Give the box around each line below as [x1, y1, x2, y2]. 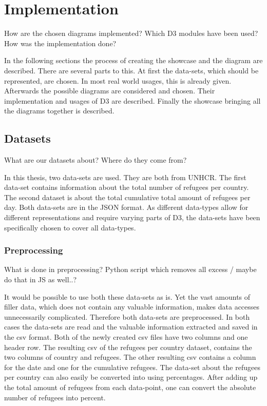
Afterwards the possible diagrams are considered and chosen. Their [4, 85, 215, 96]
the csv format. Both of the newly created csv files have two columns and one [4, 332, 248, 342]
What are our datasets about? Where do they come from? [4, 154, 187, 165]
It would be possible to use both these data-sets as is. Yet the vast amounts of [4, 291, 251, 302]
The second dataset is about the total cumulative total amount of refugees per [4, 191, 251, 202]
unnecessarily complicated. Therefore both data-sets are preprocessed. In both [4, 311, 250, 322]
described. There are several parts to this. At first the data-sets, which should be [4, 65, 259, 75]
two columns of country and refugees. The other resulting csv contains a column [4, 352, 256, 362]
